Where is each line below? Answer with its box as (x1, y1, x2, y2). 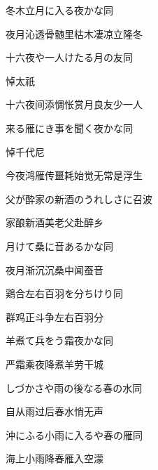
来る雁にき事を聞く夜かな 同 (6, 120, 133, 135)
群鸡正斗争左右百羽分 (6, 309, 103, 324)
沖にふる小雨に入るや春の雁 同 (6, 427, 143, 442)
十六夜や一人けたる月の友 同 (6, 50, 133, 65)
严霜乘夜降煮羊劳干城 (6, 356, 103, 371)
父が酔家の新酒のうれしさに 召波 (6, 191, 152, 206)
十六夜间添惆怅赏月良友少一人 (6, 97, 143, 112)
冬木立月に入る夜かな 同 (6, 3, 113, 17)
